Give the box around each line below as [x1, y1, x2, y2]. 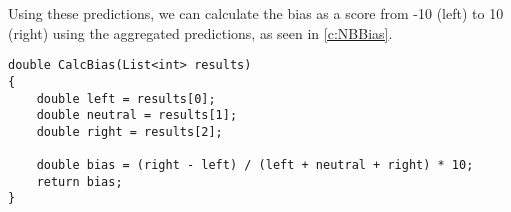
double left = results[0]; [36, 91, 216, 106]
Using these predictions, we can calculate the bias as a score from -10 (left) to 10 [8, 3, 504, 23]
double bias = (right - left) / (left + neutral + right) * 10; [36, 158, 474, 173]
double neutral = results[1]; [36, 108, 238, 123]
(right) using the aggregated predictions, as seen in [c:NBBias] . [8, 22, 393, 43]
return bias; [36, 174, 123, 189]
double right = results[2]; [36, 124, 223, 139]
